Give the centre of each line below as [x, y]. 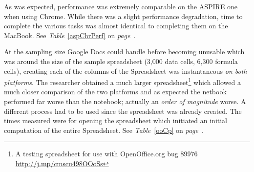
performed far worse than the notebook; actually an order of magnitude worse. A [125, 101]
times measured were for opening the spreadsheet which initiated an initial [116, 120]
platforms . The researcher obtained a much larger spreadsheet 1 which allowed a [122, 81]
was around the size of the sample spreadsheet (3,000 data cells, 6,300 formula [121, 61]
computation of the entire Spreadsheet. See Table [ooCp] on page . [104, 130]
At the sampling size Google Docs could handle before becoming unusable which [124, 52]
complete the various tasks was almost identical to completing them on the [116, 26]
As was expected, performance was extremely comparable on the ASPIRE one [121, 6]
